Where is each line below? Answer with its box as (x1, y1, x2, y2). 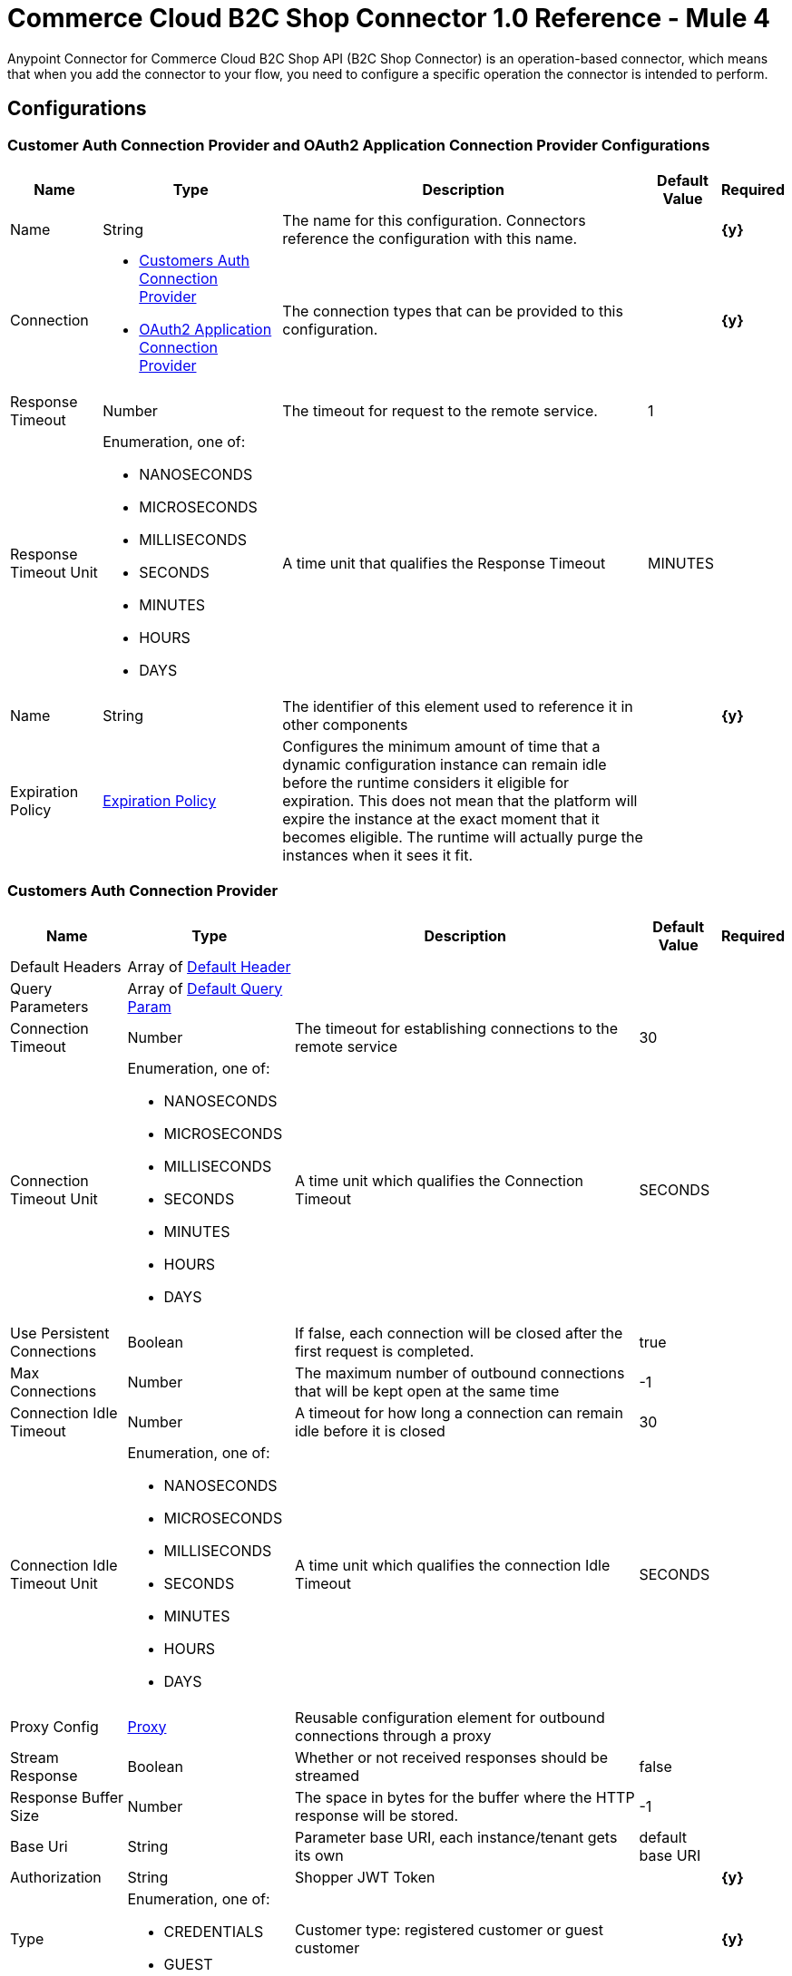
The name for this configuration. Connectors (282, 210, 586, 229)
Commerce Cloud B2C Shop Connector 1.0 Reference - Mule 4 (7, 3, 770, 34)
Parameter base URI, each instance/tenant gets (295, 1827, 618, 1846)
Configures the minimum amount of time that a (282, 736, 601, 755)
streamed (295, 1766, 360, 1785)
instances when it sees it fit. (282, 845, 474, 864)
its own (295, 1845, 344, 1864)
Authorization (10, 1867, 102, 1886)
